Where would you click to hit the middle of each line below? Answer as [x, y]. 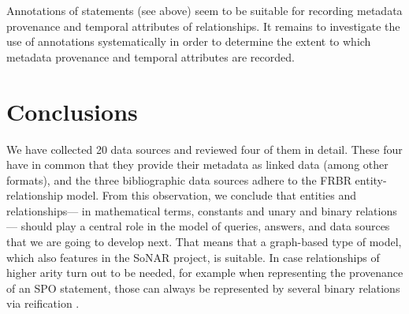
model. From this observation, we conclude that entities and [211, 195]
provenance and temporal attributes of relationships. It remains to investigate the [203, 26]
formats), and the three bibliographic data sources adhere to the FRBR [179, 179]
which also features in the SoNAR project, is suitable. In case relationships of [193, 257]
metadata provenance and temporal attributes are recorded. [151, 56]
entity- [371, 179]
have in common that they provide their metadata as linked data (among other [197, 164]
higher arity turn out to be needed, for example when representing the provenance [205, 273]
